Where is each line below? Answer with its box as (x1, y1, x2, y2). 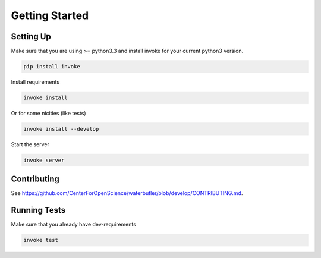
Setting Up (11, 32, 52, 42)
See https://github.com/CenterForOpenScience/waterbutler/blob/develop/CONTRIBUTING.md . (11, 190, 243, 197)
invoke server (23, 156, 65, 163)
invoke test (23, 237, 59, 244)
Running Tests (11, 205, 65, 215)
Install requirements (11, 78, 59, 86)
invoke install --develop (23, 125, 99, 132)
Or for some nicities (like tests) (11, 110, 86, 117)
